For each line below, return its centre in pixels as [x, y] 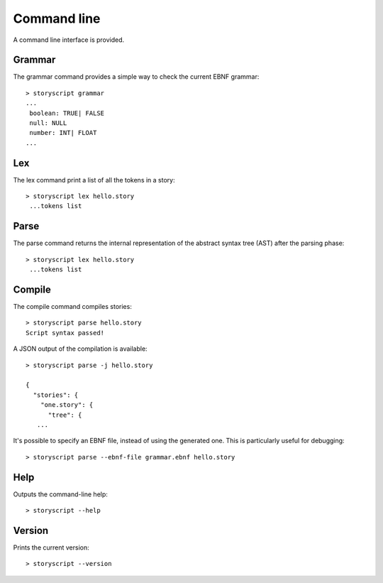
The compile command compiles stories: [73, 307]
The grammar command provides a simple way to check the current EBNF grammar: [136, 77]
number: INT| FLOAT [63, 133]
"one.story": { [67, 405]
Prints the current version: [51, 547]
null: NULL [48, 123]
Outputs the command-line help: [60, 494]
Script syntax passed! [65, 333]
